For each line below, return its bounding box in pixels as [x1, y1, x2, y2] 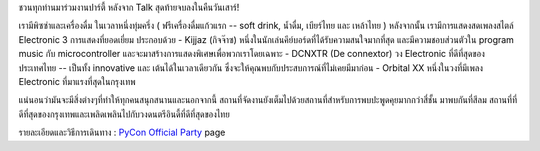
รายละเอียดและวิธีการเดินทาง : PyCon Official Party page [18, 126, 226, 139]
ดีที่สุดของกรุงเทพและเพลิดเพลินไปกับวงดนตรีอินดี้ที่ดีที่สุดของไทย [18, 108, 230, 120]
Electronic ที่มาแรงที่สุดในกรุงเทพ [18, 75, 136, 87]
